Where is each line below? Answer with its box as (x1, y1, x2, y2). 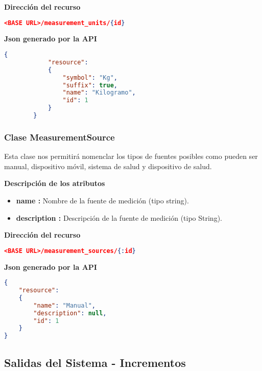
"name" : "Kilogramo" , (62, 89, 136, 97)
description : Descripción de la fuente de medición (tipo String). (16, 212, 222, 223)
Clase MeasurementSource (4, 130, 115, 143)
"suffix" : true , (62, 81, 117, 89)
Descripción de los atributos (4, 178, 105, 189)
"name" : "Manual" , (33, 302, 96, 309)
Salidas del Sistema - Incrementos (4, 354, 186, 370)
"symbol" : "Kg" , (62, 74, 117, 81)
